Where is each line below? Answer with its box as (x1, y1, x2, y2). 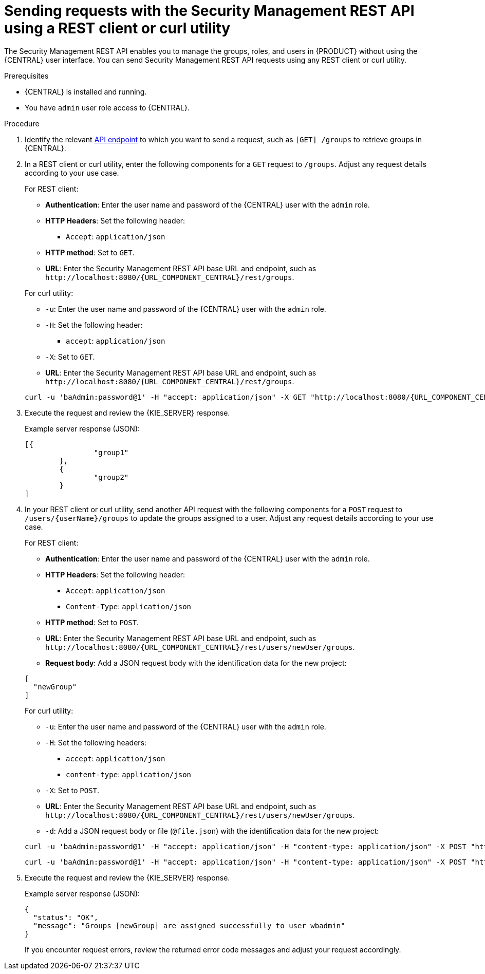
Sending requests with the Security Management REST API (4, 2, 415, 20)
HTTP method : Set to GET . (45, 248, 135, 257)
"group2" (94, 473, 129, 481)
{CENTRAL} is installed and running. (25, 87, 147, 96)
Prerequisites (4, 71, 49, 80)
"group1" (94, 448, 129, 457)
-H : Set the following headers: (45, 738, 147, 747)
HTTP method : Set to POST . (45, 617, 139, 627)
